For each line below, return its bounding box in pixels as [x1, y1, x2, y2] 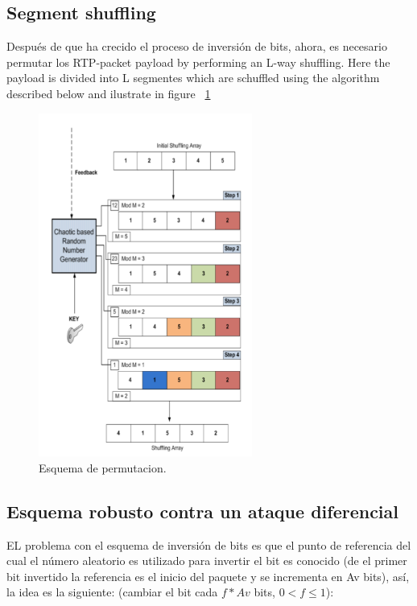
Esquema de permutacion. [39, 459, 167, 476]
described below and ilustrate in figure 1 [6, 85, 211, 101]
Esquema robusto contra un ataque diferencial [6, 498, 399, 523]
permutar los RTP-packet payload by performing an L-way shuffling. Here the [6, 53, 390, 70]
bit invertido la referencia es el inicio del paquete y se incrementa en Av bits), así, [6, 567, 410, 584]
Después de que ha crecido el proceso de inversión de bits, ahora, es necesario [6, 38, 387, 55]
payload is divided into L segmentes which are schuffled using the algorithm [6, 69, 380, 86]
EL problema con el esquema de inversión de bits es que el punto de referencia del [6, 536, 411, 553]
